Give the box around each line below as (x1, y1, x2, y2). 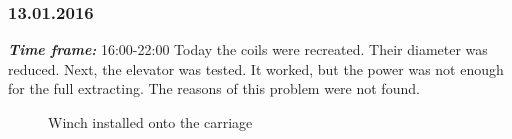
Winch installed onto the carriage (48, 112, 253, 132)
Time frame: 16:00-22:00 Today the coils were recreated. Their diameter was (8, 39, 488, 60)
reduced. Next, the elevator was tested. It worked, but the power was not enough (8, 58, 504, 79)
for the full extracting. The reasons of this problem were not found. (8, 78, 420, 99)
